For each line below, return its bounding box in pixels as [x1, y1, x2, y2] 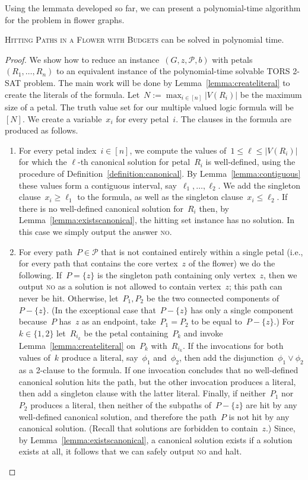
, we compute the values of [129, 144, 227, 156]
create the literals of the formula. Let [5, 88, 140, 100]
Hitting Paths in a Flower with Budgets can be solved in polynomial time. [5, 33, 284, 46]
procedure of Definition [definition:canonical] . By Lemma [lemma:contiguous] [18, 167, 301, 180]
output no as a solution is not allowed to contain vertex [18, 280, 221, 293]
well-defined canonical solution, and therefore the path [18, 410, 217, 422]
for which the [18, 155, 67, 168]
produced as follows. [5, 124, 78, 136]
